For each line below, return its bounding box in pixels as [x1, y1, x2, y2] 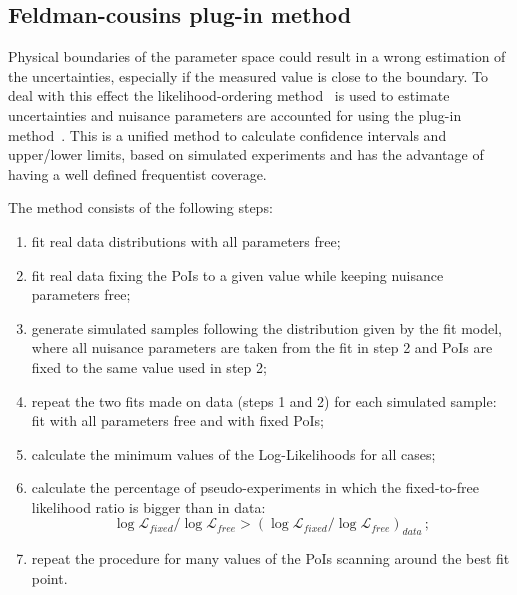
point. [31, 567, 68, 588]
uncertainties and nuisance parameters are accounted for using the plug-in [8, 104, 462, 125]
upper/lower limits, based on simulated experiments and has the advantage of [8, 144, 484, 165]
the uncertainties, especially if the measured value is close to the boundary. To [8, 65, 488, 86]
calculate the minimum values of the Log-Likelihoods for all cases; [31, 443, 436, 464]
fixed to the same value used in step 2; [31, 356, 267, 377]
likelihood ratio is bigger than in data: [31, 496, 266, 517]
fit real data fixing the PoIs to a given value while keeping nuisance [31, 264, 444, 285]
